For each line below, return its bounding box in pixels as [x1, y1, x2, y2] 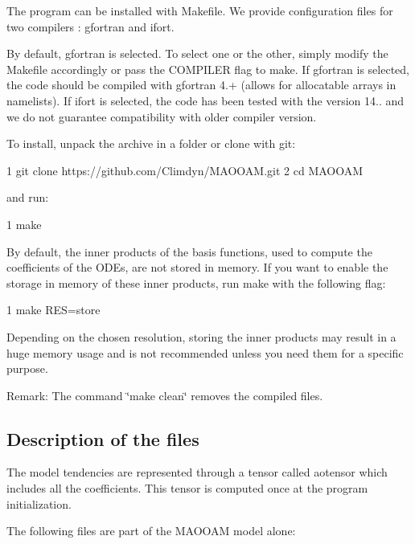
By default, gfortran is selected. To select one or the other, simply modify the [6, 45, 388, 62]
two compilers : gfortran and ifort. [6, 18, 175, 35]
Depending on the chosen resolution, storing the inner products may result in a [6, 328, 397, 345]
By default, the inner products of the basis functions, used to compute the [6, 243, 372, 260]
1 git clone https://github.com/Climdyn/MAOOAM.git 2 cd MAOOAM [6, 162, 364, 178]
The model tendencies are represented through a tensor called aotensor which [6, 464, 388, 481]
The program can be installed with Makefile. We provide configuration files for [6, 2, 393, 18]
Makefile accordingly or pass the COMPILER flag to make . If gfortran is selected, [6, 60, 409, 77]
